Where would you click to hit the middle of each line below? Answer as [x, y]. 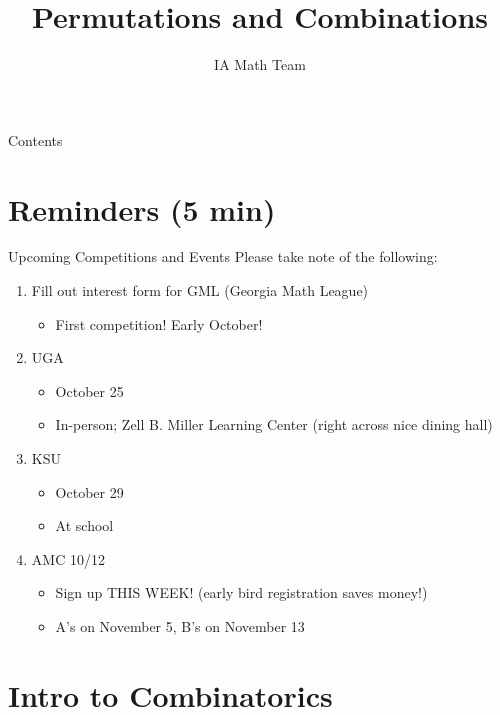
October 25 [89, 390]
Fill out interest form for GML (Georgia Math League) [200, 290]
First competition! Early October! [159, 323]
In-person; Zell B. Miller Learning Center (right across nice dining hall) [274, 424]
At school [84, 525]
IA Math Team [260, 64]
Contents [35, 139]
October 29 [89, 491]
